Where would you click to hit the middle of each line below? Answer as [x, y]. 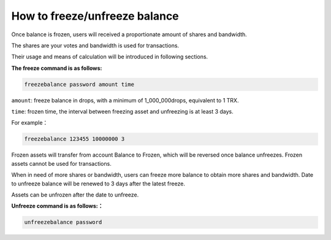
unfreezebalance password [63, 222]
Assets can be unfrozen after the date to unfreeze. [75, 195]
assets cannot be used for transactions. [61, 163]
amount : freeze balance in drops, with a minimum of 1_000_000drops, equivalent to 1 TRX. [125, 100]
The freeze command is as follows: [57, 68]
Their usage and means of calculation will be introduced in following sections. [110, 57]
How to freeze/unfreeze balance [95, 16]
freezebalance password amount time [79, 84]
